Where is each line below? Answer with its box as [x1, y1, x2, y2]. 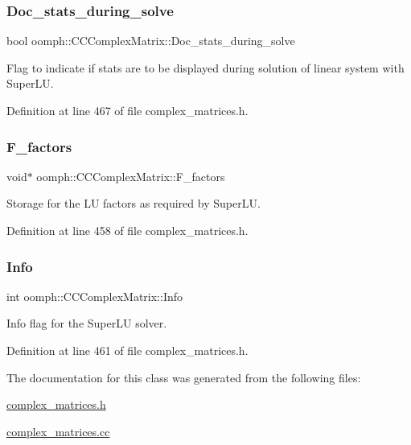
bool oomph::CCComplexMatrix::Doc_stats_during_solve [6, 32, 295, 49]
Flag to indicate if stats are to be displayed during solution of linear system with [6, 59, 405, 76]
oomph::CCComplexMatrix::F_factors [36, 167, 225, 184]
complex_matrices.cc [6, 422, 110, 439]
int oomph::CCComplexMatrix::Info [6, 287, 183, 304]
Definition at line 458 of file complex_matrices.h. [6, 222, 249, 238]
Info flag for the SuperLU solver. [6, 315, 167, 332]
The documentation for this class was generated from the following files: [6, 369, 361, 385]
